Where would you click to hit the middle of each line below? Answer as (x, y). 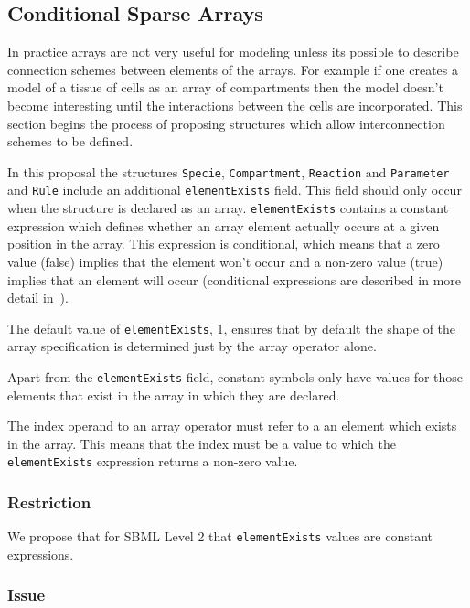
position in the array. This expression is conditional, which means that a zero (224, 244)
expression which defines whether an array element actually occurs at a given (224, 225)
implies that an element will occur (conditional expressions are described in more (235, 279)
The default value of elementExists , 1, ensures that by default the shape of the (232, 328)
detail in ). (38, 298)
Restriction (49, 501)
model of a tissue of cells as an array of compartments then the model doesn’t (225, 87)
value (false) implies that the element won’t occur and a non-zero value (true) (225, 261)
